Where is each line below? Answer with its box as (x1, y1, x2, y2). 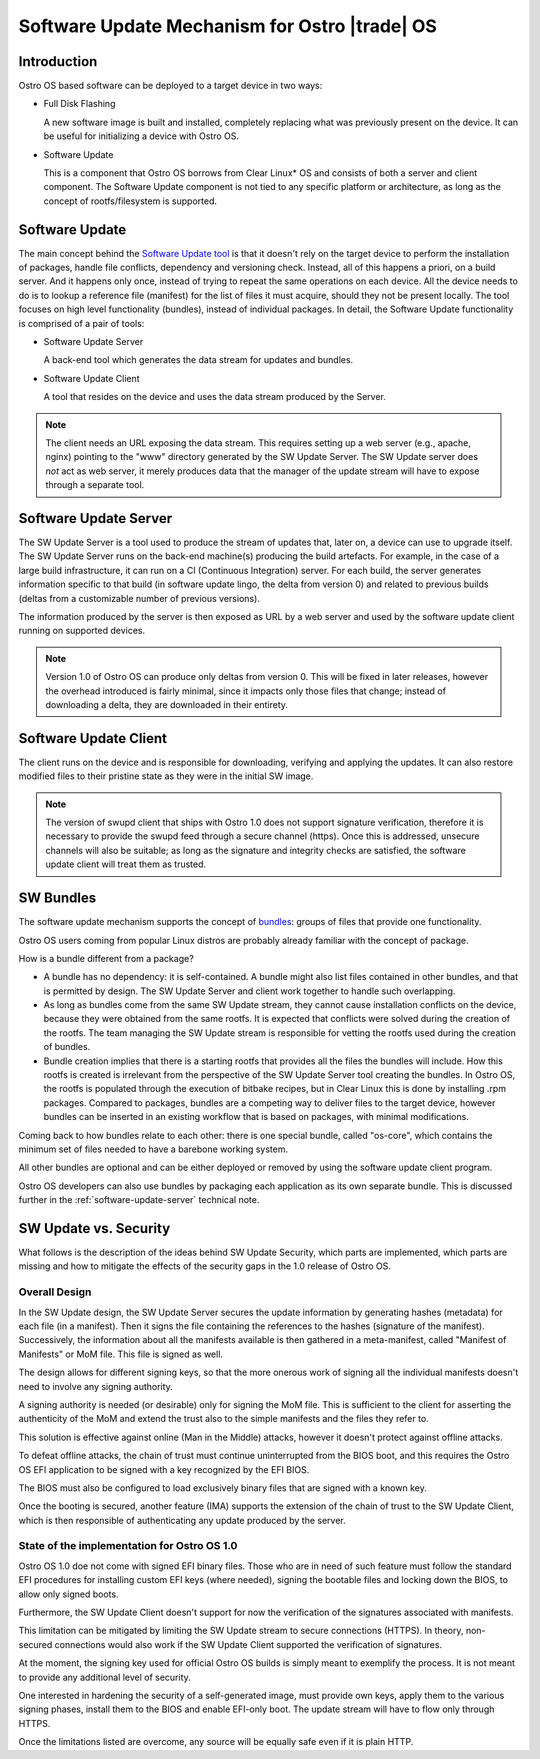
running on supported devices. (18, 625, 145, 637)
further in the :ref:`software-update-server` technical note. (18, 1194, 260, 1206)
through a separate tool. (45, 479, 145, 491)
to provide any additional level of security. (18, 1671, 192, 1683)
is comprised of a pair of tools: (18, 317, 145, 329)
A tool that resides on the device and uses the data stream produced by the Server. (43, 391, 387, 403)
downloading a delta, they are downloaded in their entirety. (45, 698, 289, 710)
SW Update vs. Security (18, 1220, 171, 1237)
